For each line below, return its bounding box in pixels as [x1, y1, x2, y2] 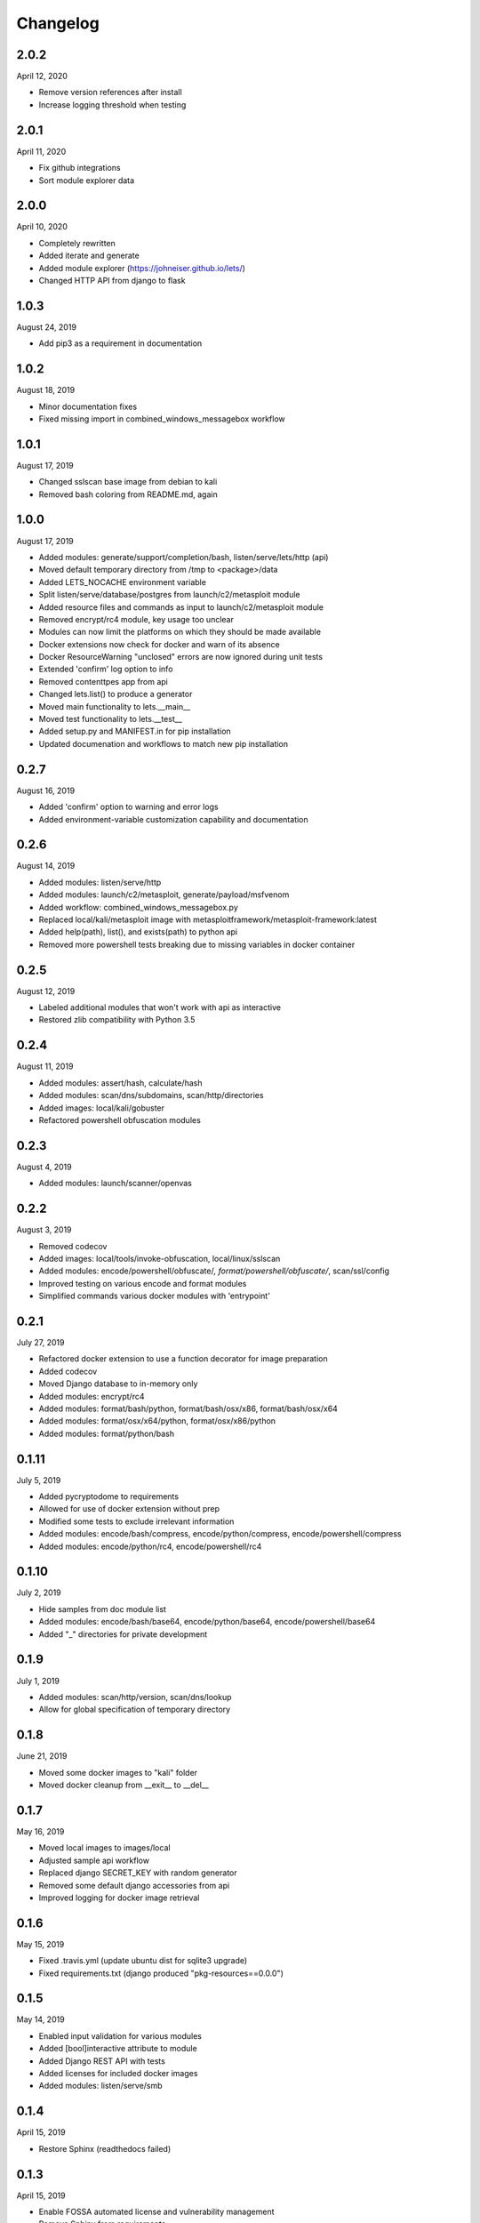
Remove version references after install [38, 87, 182, 98]
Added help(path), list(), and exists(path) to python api [38, 927, 238, 937]
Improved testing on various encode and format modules [38, 1278, 247, 1288]
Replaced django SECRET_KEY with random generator [38, 1867, 237, 1878]
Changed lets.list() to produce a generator [38, 689, 193, 700]
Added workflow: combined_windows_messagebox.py [38, 902, 239, 912]
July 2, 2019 [16, 1587, 61, 1598]
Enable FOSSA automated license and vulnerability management [38, 2206, 275, 2218]
